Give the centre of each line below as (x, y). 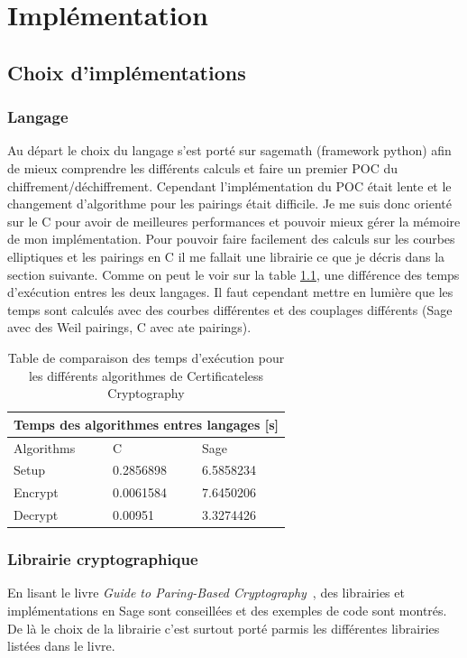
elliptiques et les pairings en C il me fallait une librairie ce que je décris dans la (226, 256)
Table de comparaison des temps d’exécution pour (146, 357)
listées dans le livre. (61, 646)
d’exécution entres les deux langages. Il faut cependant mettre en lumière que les (230, 292)
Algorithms (45, 447)
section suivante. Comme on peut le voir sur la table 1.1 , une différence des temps (233, 274)
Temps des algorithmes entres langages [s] (146, 424)
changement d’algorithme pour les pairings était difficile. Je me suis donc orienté (229, 204)
